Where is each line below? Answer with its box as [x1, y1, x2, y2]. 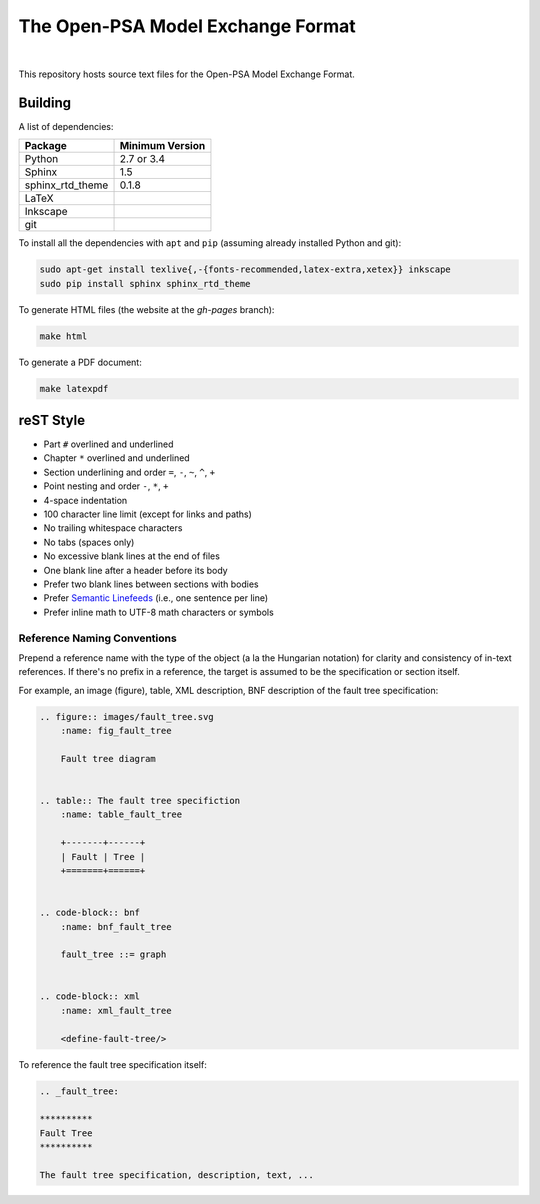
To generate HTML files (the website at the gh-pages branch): [18, 303, 275, 315]
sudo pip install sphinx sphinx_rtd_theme [39, 278, 251, 289]
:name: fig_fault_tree [60, 725, 172, 737]
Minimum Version [119, 139, 206, 153]
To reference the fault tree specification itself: [18, 1058, 207, 1070]
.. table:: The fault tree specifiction [39, 795, 240, 806]
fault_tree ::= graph [60, 949, 167, 960]
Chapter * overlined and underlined [43, 452, 190, 464]
